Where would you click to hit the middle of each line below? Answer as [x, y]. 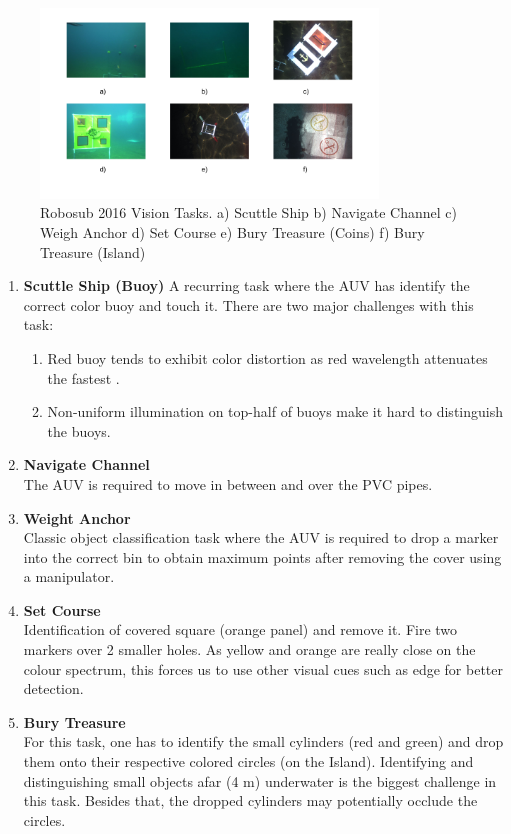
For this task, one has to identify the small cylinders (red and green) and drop [263, 741]
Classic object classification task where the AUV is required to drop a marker [261, 537]
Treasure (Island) [93, 251]
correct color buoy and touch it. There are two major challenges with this [248, 304]
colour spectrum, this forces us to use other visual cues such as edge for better [263, 668]
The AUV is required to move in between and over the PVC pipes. [228, 483]
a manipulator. [69, 576]
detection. [53, 688]
